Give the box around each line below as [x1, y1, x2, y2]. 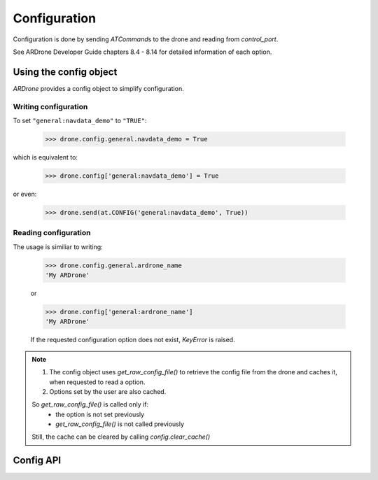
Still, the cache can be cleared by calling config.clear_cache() [31, 432, 211, 441]
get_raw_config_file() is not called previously [55, 420, 185, 428]
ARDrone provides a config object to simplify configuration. [13, 84, 185, 92]
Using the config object [13, 66, 118, 78]
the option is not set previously [55, 410, 145, 418]
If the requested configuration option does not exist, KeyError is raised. [30, 336, 235, 344]
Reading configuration [13, 228, 91, 238]
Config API [13, 455, 62, 467]
